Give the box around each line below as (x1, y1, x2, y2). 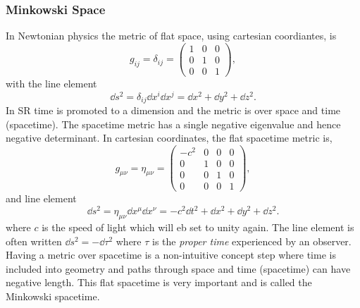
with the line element (6, 75, 97, 90)
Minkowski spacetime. (6, 289, 100, 304)
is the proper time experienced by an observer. (152, 233, 352, 248)
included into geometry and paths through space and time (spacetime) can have (6, 261, 351, 276)
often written (6, 233, 62, 248)
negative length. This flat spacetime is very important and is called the (6, 275, 312, 290)
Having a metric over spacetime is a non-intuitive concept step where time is (6, 247, 336, 262)
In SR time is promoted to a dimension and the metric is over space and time (6, 103, 341, 118)
